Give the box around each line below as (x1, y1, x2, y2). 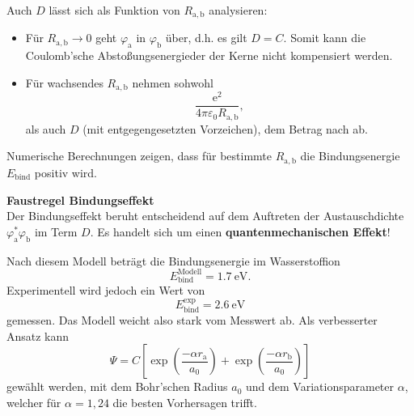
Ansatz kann (6, 327, 70, 344)
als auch (25, 120, 66, 137)
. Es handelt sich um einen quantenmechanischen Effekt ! (90, 223, 391, 240)
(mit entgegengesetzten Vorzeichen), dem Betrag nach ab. (82, 120, 368, 137)
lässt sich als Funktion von (49, 2, 180, 18)
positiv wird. (34, 163, 98, 180)
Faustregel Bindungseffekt (6, 191, 154, 208)
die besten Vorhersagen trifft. (112, 393, 257, 410)
